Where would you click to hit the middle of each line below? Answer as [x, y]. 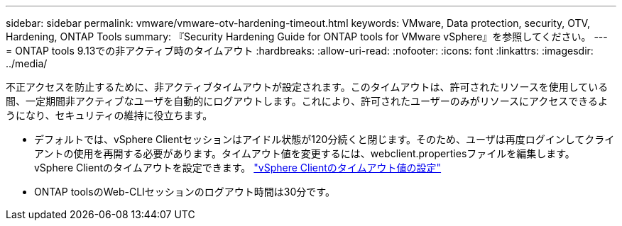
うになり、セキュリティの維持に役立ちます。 [109, 115]
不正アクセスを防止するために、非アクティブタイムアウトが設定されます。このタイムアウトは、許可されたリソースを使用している [307, 87]
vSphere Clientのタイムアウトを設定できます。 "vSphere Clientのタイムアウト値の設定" [238, 168]
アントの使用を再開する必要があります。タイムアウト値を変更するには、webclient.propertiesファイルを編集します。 [305, 153]
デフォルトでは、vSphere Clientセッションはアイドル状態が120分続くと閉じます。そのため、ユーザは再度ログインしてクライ [324, 139]
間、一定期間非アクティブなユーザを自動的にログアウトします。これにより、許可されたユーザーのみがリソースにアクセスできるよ [307, 101]
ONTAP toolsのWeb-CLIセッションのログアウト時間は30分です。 [185, 192]
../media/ [27, 63]
